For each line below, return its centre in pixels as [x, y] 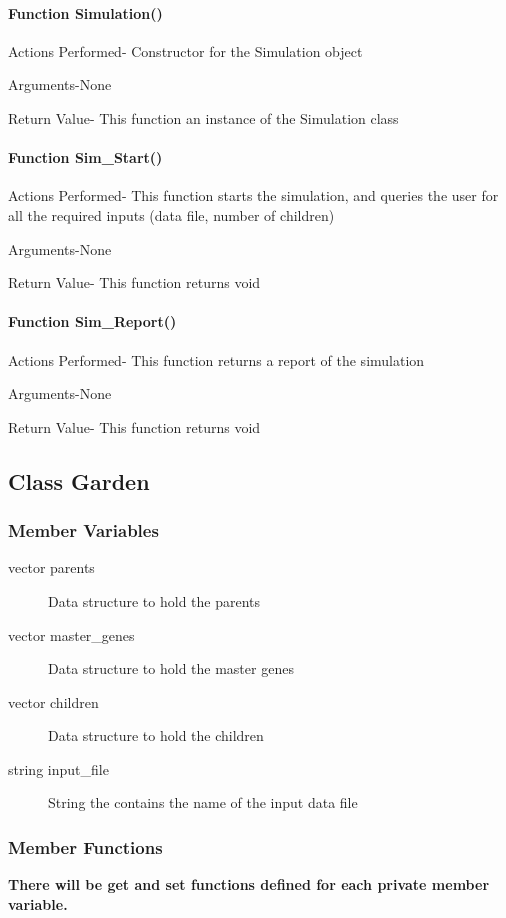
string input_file [58, 768]
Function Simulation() [85, 12]
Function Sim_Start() [85, 157]
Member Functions [85, 847]
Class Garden [79, 480]
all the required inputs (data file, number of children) [171, 214]
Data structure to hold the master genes [171, 668]
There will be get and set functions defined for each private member [249, 884]
